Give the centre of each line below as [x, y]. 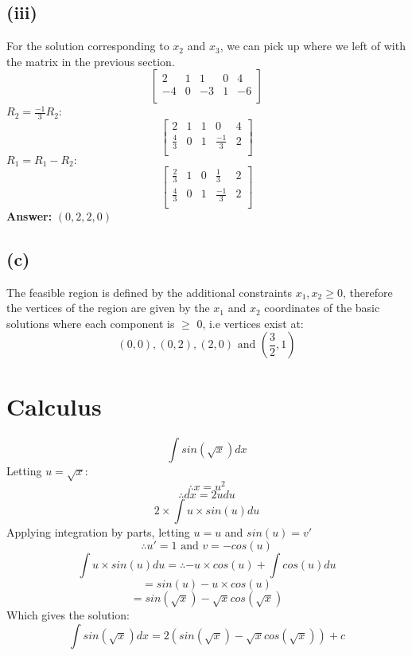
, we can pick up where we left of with [313, 46]
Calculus [54, 406]
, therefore [367, 292]
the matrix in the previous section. [91, 61]
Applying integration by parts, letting [98, 532]
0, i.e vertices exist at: [250, 323]
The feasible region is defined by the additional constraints [149, 292]
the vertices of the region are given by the [108, 308]
